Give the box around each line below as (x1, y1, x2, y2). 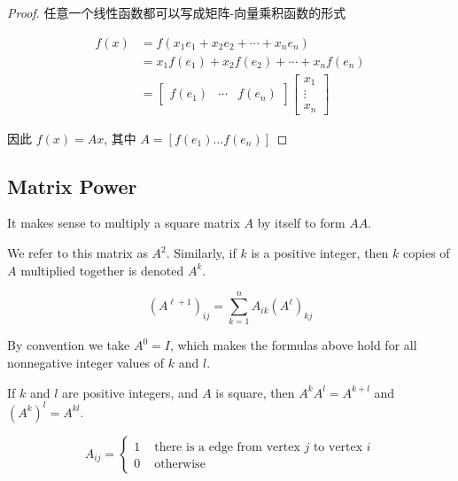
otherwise (154, 457, 206, 470)
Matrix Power (7, 172, 137, 199)
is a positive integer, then (251, 244, 389, 262)
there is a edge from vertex (154, 440, 300, 454)
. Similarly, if (166, 244, 237, 262)
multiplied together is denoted (20, 260, 184, 279)
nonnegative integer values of (7, 353, 165, 371)
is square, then (215, 383, 295, 401)
